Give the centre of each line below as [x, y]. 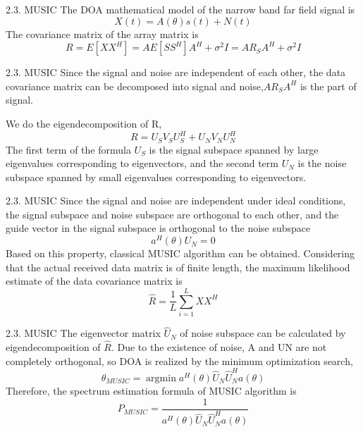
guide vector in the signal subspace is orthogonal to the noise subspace [158, 228]
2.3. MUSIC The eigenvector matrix [83, 333]
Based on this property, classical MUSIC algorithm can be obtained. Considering [180, 253]
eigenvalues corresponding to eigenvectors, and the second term [142, 163]
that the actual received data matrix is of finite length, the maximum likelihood [178, 267]
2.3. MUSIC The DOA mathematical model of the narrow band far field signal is [180, 9]
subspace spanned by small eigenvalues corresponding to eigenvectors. [156, 177]
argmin [161, 378]
